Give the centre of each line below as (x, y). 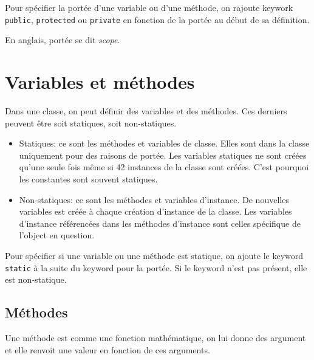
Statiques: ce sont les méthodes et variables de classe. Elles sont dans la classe (164, 143)
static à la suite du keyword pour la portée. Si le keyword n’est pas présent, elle (156, 267)
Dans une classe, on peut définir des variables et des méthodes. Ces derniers (146, 110)
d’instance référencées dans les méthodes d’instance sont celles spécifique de (160, 223)
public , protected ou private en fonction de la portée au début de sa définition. (157, 19)
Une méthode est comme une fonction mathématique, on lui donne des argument (155, 337)
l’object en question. (57, 235)
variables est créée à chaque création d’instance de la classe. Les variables (155, 211)
